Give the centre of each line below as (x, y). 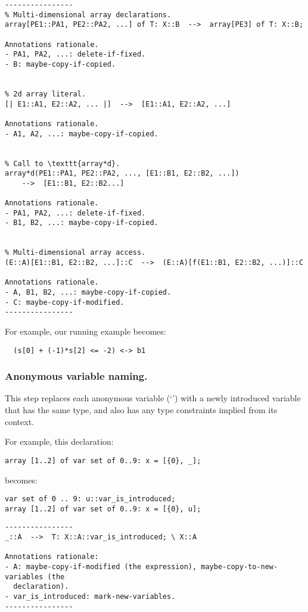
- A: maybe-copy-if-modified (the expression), (101, 567)
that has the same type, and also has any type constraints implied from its (141, 410)
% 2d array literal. (46, 94)
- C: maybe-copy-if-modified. (65, 302)
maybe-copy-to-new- (239, 567)
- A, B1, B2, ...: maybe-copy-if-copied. (88, 293)
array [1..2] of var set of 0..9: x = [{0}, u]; (103, 509)
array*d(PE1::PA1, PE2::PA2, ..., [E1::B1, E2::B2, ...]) (122, 174)
